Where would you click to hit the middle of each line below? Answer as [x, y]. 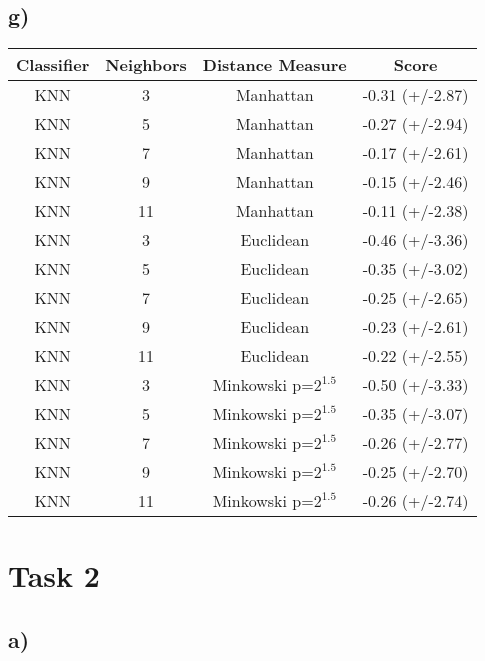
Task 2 [54, 575]
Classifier [53, 65]
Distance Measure [274, 65]
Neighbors [146, 65]
